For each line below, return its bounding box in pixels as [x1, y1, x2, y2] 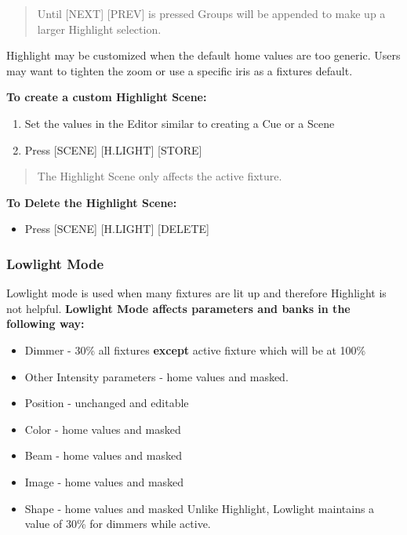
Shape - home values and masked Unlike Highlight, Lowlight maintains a [24, 500, 375, 516]
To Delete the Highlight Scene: [6, 194, 177, 210]
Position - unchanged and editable [24, 395, 189, 411]
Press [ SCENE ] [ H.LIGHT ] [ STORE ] [24, 141, 202, 158]
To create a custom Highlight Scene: [6, 89, 207, 105]
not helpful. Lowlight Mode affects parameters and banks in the [6, 300, 351, 316]
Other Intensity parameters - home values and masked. [24, 368, 289, 384]
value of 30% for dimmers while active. [24, 515, 211, 532]
